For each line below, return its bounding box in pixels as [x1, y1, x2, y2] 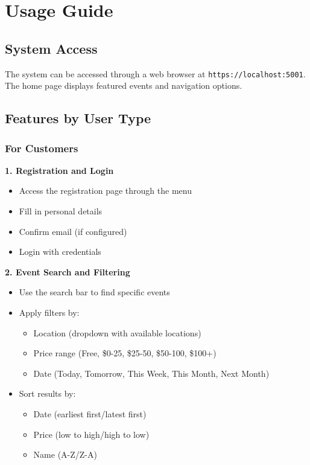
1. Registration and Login [5, 164, 114, 176]
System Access [5, 39, 98, 57]
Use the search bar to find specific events [19, 286, 170, 298]
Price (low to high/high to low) [33, 428, 150, 440]
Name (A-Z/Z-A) [33, 448, 97, 461]
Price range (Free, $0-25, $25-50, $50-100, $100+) [33, 347, 217, 359]
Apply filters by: [19, 306, 80, 318]
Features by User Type [5, 109, 151, 127]
